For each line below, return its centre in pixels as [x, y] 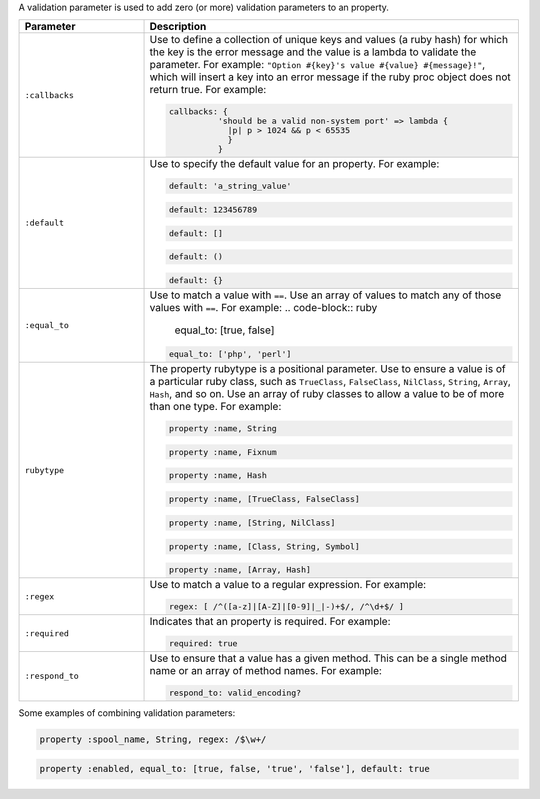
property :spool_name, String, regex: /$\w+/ [153, 739]
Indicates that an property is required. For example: [270, 622]
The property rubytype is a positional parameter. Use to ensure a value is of [327, 368]
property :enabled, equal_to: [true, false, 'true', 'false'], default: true [234, 769]
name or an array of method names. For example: [265, 670]
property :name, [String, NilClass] [252, 522]
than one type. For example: [215, 406]
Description [178, 27]
